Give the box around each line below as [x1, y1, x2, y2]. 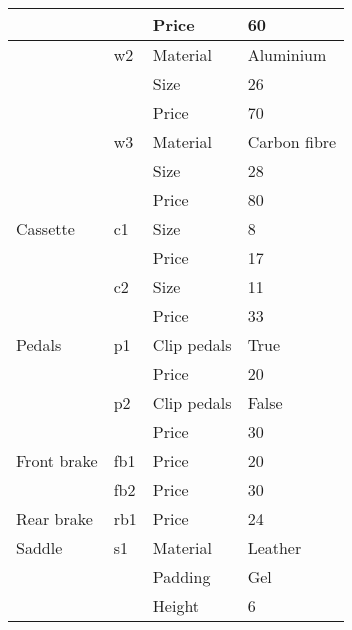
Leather [247, 536, 302, 559]
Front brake [16, 449, 98, 472]
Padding [152, 565, 211, 588]
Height [152, 594, 200, 617]
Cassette [16, 217, 75, 240]
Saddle [16, 536, 63, 559]
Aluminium [247, 43, 327, 66]
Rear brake [16, 507, 93, 530]
